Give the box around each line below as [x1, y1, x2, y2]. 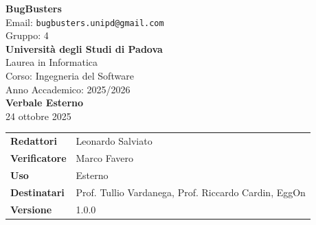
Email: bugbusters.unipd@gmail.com [5, 14, 164, 29]
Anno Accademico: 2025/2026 [5, 82, 131, 96]
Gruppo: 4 [5, 28, 49, 43]
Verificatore [10, 151, 67, 165]
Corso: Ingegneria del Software [5, 69, 134, 83]
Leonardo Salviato [76, 134, 153, 148]
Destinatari [10, 185, 65, 199]
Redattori [10, 134, 57, 148]
